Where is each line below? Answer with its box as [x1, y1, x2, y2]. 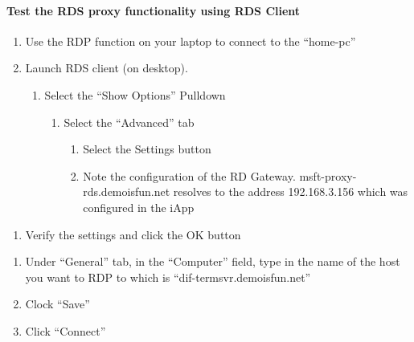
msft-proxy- [299, 167, 357, 184]
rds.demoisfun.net [83, 183, 170, 200]
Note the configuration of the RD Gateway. [83, 167, 296, 184]
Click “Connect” [25, 322, 106, 339]
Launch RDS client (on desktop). [25, 59, 188, 76]
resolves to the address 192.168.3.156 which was [173, 183, 408, 200]
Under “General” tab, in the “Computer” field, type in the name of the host [25, 253, 400, 270]
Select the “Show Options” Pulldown [44, 86, 226, 103]
